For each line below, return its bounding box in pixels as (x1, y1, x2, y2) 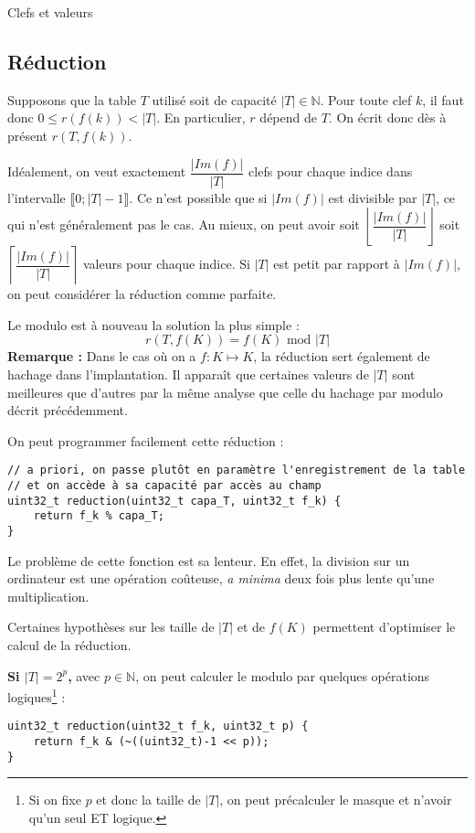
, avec (68, 666, 100, 685)
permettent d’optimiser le (312, 617, 456, 636)
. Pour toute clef (320, 90, 412, 109)
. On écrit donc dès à (328, 108, 447, 127)
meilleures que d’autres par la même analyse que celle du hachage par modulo (7, 382, 443, 401)
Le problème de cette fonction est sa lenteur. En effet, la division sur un (7, 550, 410, 570)
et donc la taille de (96, 790, 201, 809)
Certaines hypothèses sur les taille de (7, 617, 215, 636)
